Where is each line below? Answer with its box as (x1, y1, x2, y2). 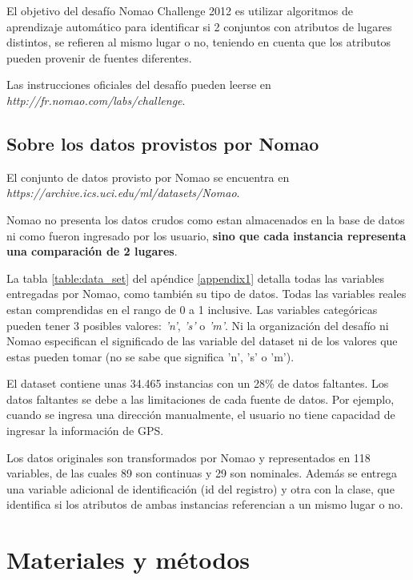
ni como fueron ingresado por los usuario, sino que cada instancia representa (6, 227, 407, 244)
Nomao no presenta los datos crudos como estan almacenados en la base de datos (6, 211, 405, 228)
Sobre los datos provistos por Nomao (6, 131, 319, 155)
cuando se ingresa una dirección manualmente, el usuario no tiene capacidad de (6, 406, 395, 423)
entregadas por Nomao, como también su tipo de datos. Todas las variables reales (6, 285, 407, 302)
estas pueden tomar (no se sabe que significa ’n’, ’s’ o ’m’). (6, 348, 295, 365)
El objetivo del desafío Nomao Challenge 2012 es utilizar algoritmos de (6, 2, 353, 18)
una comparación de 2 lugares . (6, 243, 178, 260)
